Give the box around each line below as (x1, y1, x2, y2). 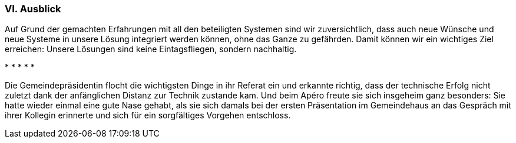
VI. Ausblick (5, 3, 61, 15)
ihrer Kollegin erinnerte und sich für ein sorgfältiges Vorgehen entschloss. (5, 110, 291, 121)
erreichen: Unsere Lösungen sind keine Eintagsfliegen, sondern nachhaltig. (5, 44, 297, 55)
